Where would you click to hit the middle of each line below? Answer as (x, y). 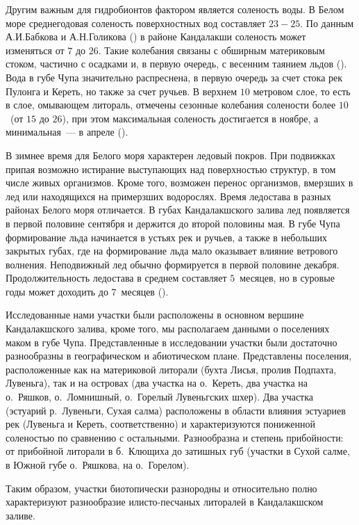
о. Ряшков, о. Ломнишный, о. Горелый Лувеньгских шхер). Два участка (160, 397)
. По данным (327, 23)
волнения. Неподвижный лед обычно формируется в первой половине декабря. (173, 264)
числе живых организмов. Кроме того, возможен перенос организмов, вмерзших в (179, 183)
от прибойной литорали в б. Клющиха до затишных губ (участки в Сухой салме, (178, 451)
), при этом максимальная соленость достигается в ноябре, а (190, 118)
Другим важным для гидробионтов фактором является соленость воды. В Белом (175, 9)
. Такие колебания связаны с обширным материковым (211, 50)
